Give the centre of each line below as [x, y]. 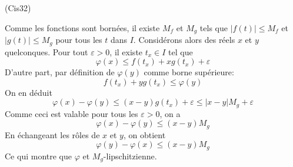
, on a [170, 113]
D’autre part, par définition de [60, 72]
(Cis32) [18, 8]
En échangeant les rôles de [52, 134]
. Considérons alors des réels [184, 40]
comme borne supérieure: [189, 72]
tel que [181, 51]
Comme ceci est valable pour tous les [71, 113]
